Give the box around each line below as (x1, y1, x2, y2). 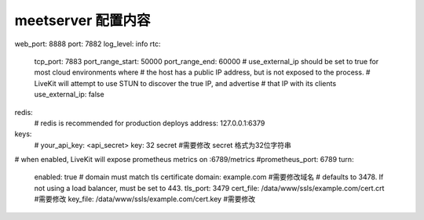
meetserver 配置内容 (14, 12, 151, 29)
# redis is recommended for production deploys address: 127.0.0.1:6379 (34, 118, 265, 128)
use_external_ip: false (34, 90, 105, 99)
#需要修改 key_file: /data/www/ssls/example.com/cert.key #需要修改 (34, 194, 256, 204)
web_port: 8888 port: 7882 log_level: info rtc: (14, 39, 161, 49)
